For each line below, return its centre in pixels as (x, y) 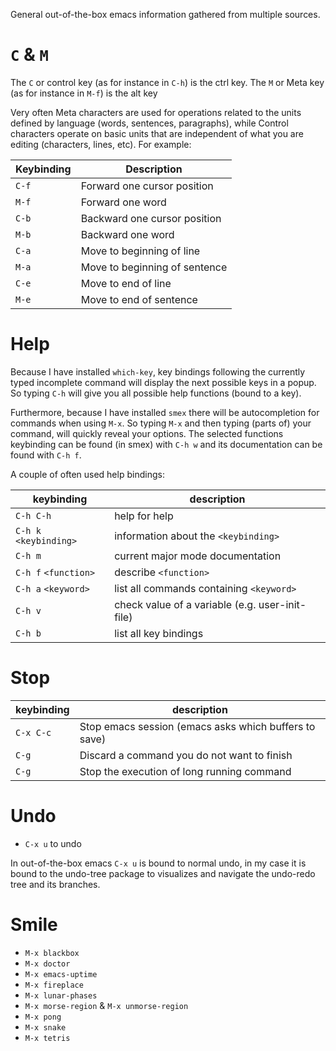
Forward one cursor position (147, 186)
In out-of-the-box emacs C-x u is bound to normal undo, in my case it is (158, 863)
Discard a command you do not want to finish (186, 755)
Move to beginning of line (140, 251)
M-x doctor (47, 964)
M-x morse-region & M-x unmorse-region (106, 1005)
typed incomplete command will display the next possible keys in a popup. (163, 382)
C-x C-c (33, 732)
